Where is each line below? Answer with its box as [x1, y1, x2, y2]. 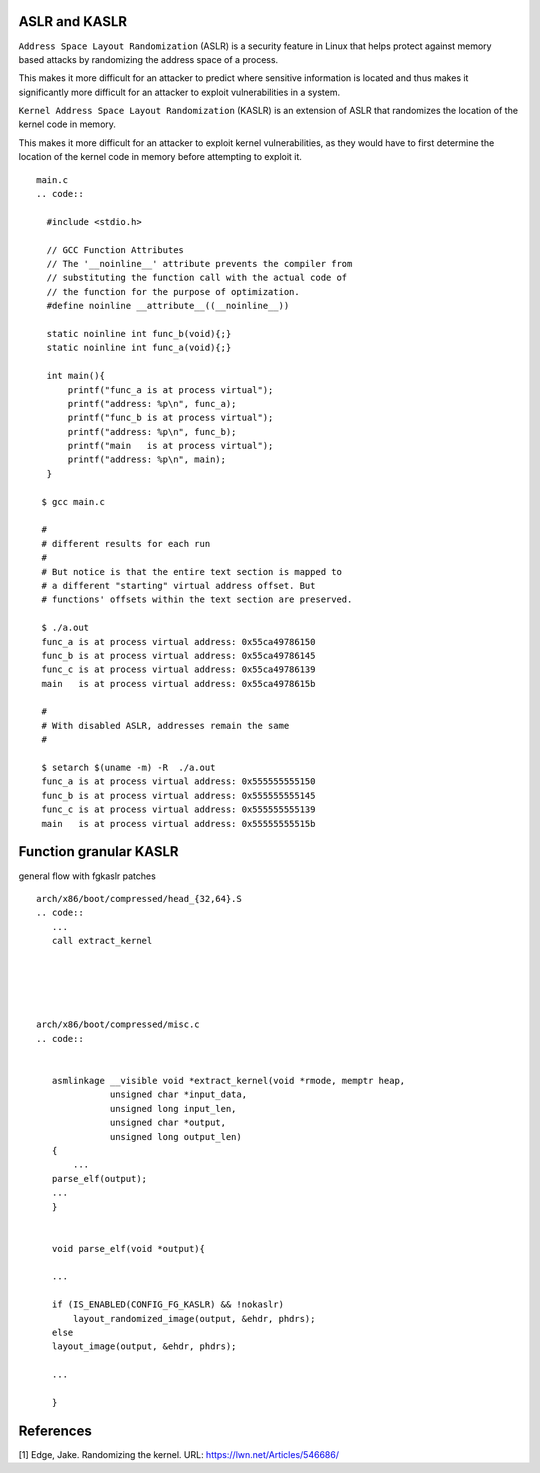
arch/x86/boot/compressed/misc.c [36, 1019, 200, 1030]
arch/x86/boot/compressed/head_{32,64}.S [36, 893, 242, 904]
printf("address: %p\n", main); [67, 454, 227, 465]
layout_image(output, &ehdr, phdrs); [51, 1341, 237, 1352]
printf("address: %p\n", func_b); [67, 426, 237, 437]
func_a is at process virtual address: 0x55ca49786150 [41, 636, 316, 647]
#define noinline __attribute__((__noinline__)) [46, 300, 290, 312]
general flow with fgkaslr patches [18, 870, 157, 882]
